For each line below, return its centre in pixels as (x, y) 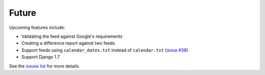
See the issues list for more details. (45, 66)
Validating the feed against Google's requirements (72, 36)
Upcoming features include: (37, 27)
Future (23, 13)
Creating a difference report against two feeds (68, 43)
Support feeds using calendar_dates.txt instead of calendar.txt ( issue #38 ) (105, 50)
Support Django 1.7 (40, 57)
